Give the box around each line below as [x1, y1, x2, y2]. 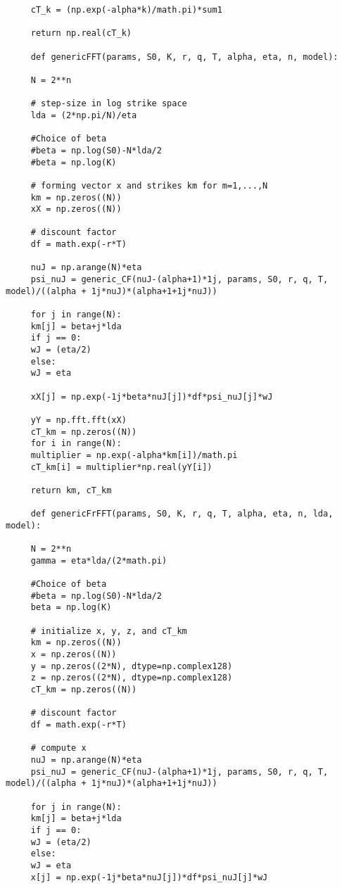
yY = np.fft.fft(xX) [30, 414, 127, 425]
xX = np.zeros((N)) [30, 204, 122, 215]
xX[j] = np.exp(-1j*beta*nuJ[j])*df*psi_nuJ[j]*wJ [30, 391, 273, 402]
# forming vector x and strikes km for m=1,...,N [30, 180, 268, 191]
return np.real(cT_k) [30, 28, 132, 39]
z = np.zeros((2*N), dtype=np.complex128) [30, 673, 233, 683]
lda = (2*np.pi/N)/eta [30, 110, 137, 120]
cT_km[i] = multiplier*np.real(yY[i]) [30, 462, 213, 472]
